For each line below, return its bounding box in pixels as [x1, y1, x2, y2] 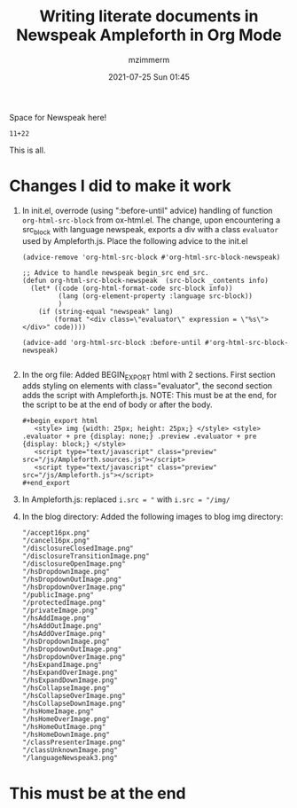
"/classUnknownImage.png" [21, 746, 118, 755]
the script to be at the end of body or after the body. [21, 399, 213, 410]
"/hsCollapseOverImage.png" [21, 692, 126, 701]
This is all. [9, 145, 46, 155]
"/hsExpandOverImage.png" [21, 668, 118, 678]
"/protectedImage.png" [21, 599, 106, 608]
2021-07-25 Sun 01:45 [107, 71, 191, 82]
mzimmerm [128, 54, 170, 65]
